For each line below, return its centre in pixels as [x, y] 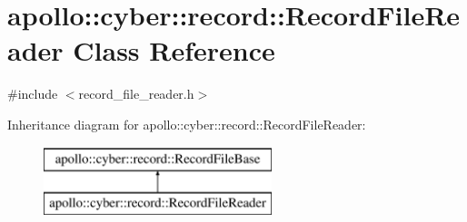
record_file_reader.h [136, 94]
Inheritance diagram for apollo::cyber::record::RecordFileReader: [187, 124]
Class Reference [174, 50]
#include [33, 94]
